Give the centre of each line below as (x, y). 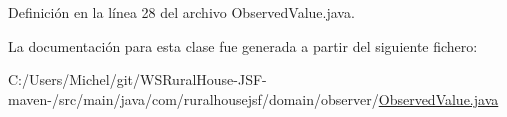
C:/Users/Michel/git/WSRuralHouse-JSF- (137, 79)
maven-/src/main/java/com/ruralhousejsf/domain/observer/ (193, 98)
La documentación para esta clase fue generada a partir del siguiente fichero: (243, 45)
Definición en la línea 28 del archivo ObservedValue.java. (181, 12)
